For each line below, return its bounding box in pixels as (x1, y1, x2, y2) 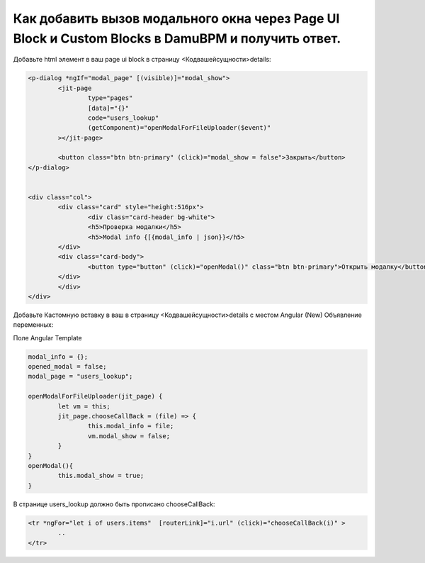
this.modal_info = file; (87, 422, 174, 430)
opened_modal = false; (28, 362, 107, 371)
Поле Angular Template (13, 333, 83, 342)
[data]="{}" (87, 104, 130, 112)
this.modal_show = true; (57, 472, 144, 480)
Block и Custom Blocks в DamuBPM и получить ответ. (13, 30, 341, 46)
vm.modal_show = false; (87, 432, 170, 440)
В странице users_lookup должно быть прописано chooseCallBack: (13, 500, 215, 508)
